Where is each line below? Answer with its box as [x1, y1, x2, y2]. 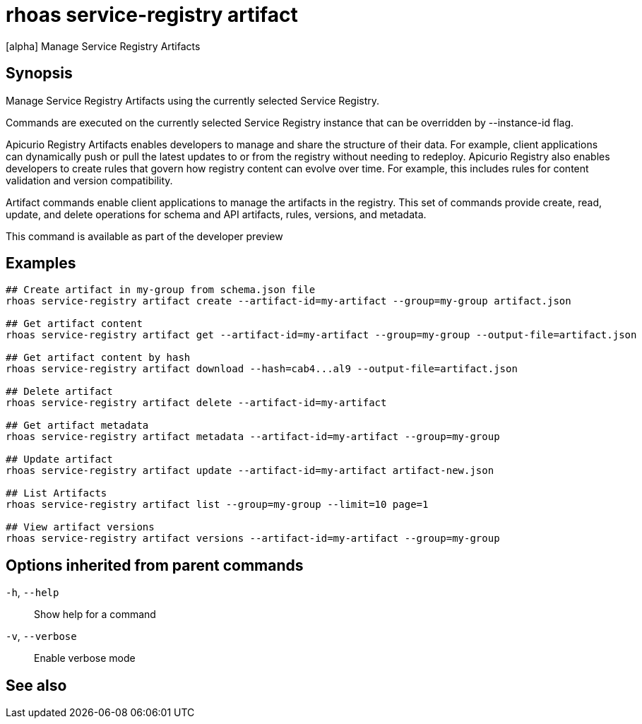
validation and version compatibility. [6, 174, 173, 186]
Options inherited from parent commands [6, 556, 304, 574]
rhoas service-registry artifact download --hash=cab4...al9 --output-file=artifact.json [6, 363, 518, 375]
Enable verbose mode [34, 652, 136, 665]
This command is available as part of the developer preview [6, 230, 283, 242]
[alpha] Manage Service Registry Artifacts [6, 40, 201, 52]
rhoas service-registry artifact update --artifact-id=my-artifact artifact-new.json [6, 465, 494, 477]
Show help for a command [34, 608, 156, 621]
